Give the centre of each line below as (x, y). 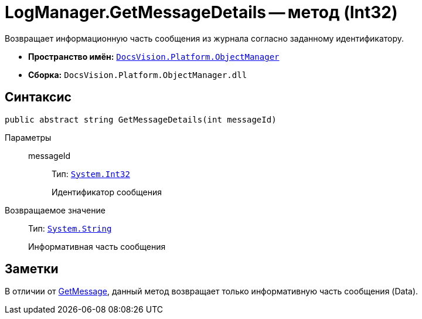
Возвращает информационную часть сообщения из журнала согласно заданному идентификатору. (205, 38)
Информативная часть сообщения (97, 246)
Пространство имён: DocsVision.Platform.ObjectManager (154, 56)
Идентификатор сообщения (107, 192)
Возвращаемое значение (55, 210)
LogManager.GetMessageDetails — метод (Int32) (201, 12)
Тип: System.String (70, 228)
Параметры (28, 137)
